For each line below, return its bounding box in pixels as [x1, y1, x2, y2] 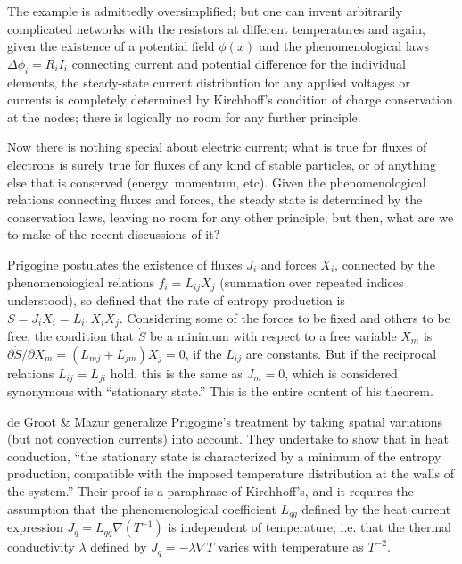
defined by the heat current [301, 499, 451, 518]
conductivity [7, 537, 75, 556]
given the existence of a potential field [7, 37, 215, 55]
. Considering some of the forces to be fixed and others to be [119, 308, 450, 327]
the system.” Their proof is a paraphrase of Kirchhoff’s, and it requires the [7, 482, 414, 501]
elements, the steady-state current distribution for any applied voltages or [7, 72, 410, 91]
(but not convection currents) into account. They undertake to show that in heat [7, 429, 449, 448]
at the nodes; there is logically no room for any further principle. [7, 107, 361, 126]
